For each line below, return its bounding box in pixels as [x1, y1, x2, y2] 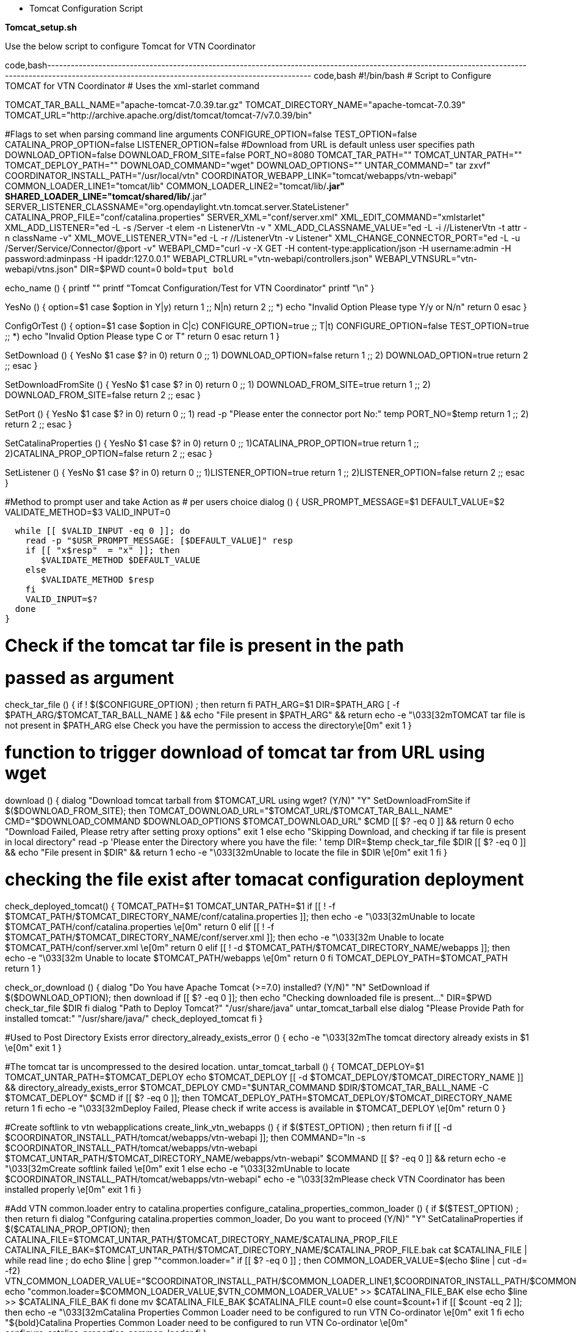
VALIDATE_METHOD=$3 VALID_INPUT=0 [5, 507, 171, 517]
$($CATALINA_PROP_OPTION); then [5, 1224, 150, 1235]
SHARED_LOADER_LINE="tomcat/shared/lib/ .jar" [5, 191, 207, 202]
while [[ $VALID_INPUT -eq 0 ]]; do [15, 526, 190, 536]
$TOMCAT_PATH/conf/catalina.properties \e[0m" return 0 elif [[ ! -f [5, 922, 275, 933]
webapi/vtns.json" [5, 264, 78, 274]
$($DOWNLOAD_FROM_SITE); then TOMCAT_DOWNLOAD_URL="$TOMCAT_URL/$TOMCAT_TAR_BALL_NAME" [5, 805, 453, 816]
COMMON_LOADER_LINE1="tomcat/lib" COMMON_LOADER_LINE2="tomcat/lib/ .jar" [5, 181, 345, 191]
